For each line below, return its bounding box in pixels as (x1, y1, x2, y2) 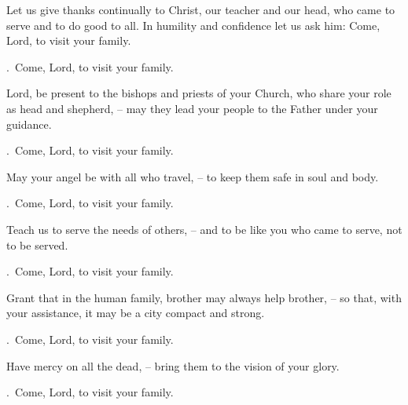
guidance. (6, 115, 52, 132)
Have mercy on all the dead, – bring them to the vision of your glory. (6, 357, 340, 374)
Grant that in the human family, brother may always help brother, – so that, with (6, 289, 402, 305)
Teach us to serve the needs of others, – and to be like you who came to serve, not (6, 221, 402, 237)
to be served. (6, 236, 68, 253)
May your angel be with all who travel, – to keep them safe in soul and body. (6, 168, 379, 184)
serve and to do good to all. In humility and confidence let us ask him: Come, (6, 16, 380, 33)
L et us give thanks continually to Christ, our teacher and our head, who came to (6, 2, 395, 17)
